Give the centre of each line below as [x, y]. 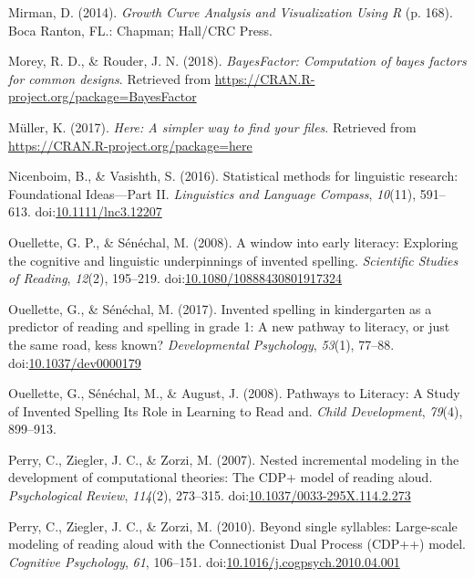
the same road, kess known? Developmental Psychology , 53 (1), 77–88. [201, 344]
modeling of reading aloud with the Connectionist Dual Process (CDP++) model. [237, 544]
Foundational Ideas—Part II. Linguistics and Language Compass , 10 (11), [212, 193]
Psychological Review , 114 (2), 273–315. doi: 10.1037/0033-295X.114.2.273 [210, 495]
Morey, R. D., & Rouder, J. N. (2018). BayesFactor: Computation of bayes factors [237, 61]
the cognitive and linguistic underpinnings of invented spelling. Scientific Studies [233, 260]
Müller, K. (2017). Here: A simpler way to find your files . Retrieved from [212, 126]
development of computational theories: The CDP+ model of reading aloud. [221, 477]
